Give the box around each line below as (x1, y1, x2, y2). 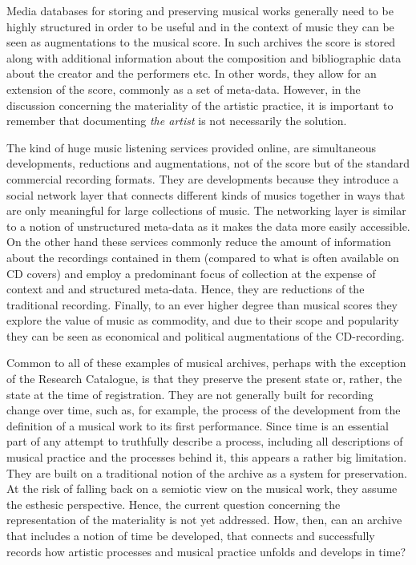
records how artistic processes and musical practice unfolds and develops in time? (6, 543, 406, 559)
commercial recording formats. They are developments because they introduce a (6, 170, 399, 187)
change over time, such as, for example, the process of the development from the (6, 402, 401, 418)
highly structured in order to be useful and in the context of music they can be (6, 18, 394, 34)
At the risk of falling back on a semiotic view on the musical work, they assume (6, 480, 398, 497)
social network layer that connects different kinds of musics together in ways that (6, 186, 406, 203)
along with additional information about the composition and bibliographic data (6, 49, 402, 66)
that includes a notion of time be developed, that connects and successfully (6, 527, 375, 543)
